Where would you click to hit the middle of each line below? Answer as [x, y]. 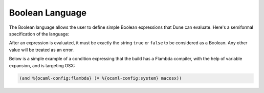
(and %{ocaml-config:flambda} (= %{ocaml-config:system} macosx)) [100, 78]
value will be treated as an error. [42, 50]
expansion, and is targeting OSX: [42, 65]
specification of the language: [39, 34]
